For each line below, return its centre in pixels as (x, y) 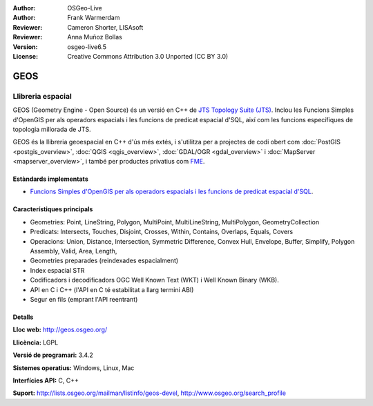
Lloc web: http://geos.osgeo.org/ (60, 330)
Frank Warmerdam (94, 18)
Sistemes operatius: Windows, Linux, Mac (74, 368)
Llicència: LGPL (36, 342)
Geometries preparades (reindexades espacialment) (104, 261)
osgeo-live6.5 (87, 47)
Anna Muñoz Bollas (95, 37)
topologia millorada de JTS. (52, 129)
